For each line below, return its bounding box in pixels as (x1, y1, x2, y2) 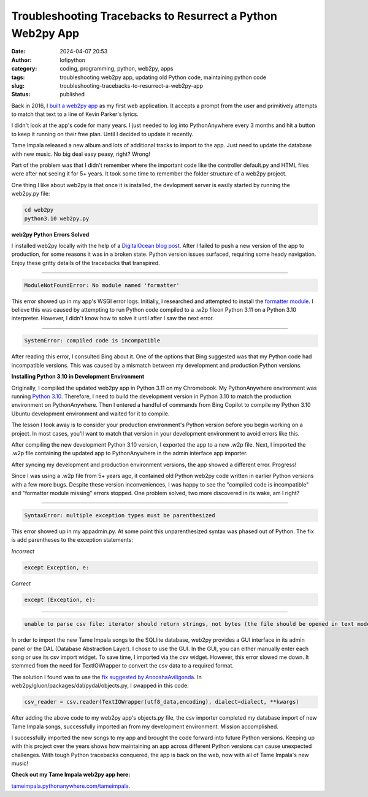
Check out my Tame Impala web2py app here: (11, 771, 131, 779)
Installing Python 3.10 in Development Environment (11, 373, 145, 380)
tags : (11, 74, 25, 81)
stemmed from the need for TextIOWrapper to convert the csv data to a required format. (11, 662, 234, 669)
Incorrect (11, 547, 35, 555)
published (59, 91, 85, 98)
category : (11, 65, 37, 72)
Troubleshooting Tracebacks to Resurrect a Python (11, 9, 277, 23)
